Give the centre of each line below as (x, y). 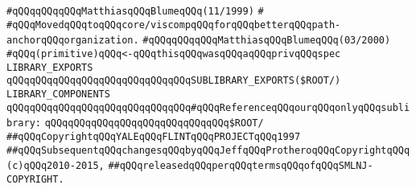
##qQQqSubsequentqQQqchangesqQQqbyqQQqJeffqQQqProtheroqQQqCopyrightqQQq (208, 150)
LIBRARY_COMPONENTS (58, 94)
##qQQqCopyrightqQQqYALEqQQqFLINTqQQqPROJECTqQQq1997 (154, 136)
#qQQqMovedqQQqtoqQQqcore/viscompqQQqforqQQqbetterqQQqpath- (174, 25)
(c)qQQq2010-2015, (56, 166)
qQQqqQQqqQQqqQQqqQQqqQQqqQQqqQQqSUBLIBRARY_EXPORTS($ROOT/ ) (174, 81)
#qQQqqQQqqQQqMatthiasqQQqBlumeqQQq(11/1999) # (135, 11)
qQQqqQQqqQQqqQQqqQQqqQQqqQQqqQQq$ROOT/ (154, 123)
